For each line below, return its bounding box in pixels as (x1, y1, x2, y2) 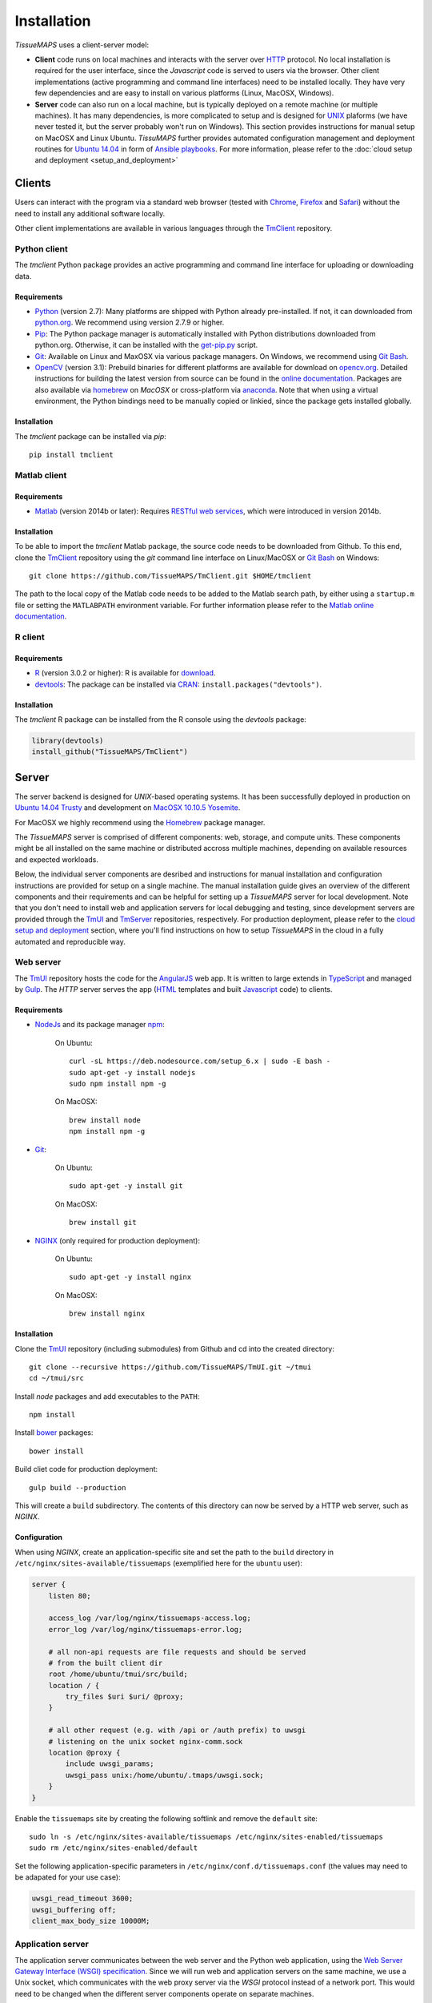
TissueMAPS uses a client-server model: (14, 40, 150, 50)
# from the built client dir (48, 1658, 163, 1667)
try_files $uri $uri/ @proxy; (65, 1692, 184, 1702)
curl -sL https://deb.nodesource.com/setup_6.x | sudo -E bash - (69, 1057, 331, 1066)
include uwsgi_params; (65, 1759, 155, 1768)
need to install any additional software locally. (14, 208, 166, 218)
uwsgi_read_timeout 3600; (31, 1894, 134, 1903)
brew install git (69, 1218, 137, 1227)
